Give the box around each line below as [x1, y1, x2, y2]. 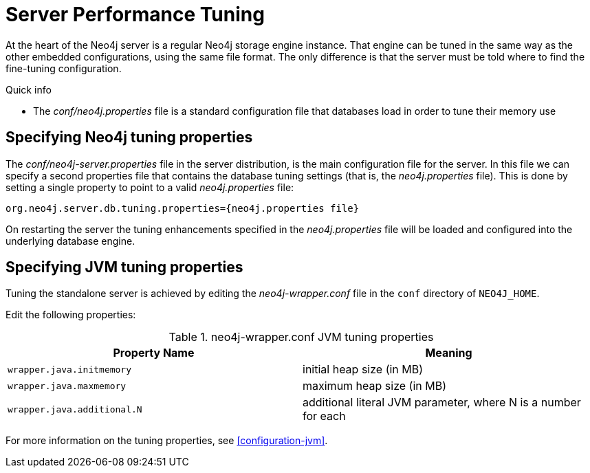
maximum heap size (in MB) [303, 379, 446, 393]
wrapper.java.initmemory [8, 364, 132, 375]
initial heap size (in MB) [303, 362, 424, 377]
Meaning [425, 346, 472, 360]
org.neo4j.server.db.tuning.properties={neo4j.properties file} [6, 202, 360, 214]
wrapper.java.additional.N [8, 404, 142, 415]
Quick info [6, 83, 52, 96]
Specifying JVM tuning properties [6, 258, 243, 276]
